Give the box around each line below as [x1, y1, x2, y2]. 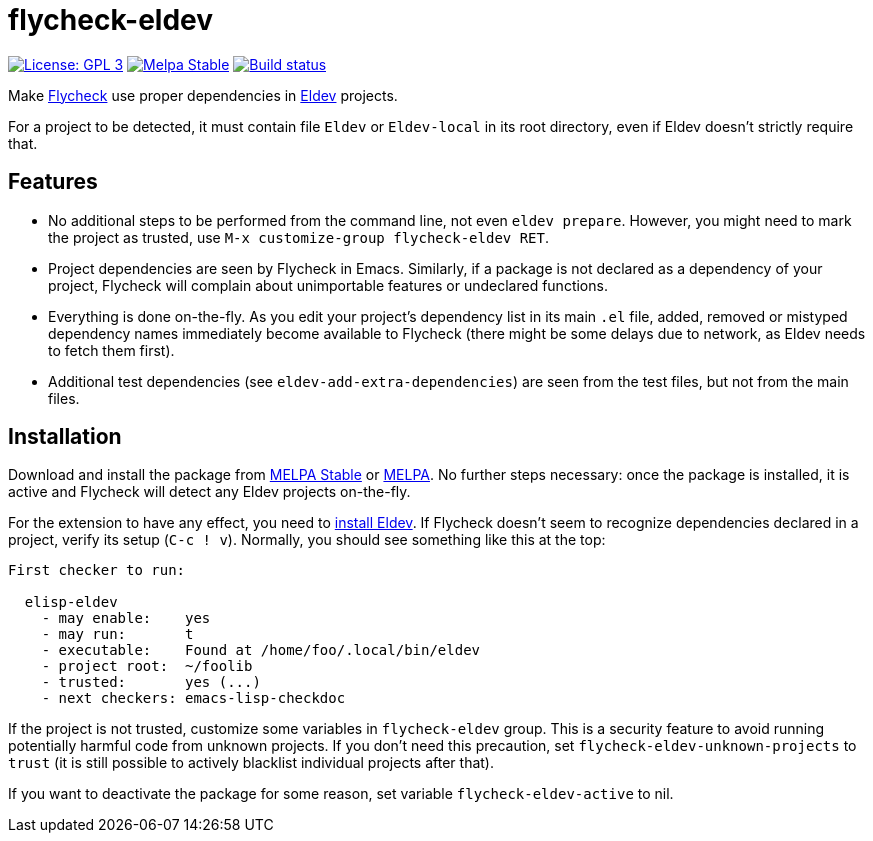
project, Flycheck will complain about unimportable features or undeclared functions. [48, 276, 608, 294]
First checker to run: [8, 562, 186, 579]
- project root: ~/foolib [41, 658, 253, 675]
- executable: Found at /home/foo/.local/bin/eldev [41, 642, 481, 659]
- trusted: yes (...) [41, 674, 261, 691]
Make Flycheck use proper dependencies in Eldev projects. [8, 86, 398, 104]
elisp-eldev [24, 594, 118, 611]
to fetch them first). [48, 341, 175, 359]
